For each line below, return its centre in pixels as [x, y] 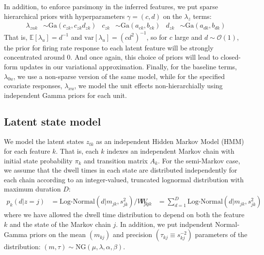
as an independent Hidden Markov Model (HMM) [170, 141]
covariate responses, [33, 86]
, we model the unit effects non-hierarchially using [148, 86]
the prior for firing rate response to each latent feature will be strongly [109, 47]
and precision [133, 234]
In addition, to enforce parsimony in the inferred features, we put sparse [111, 6]
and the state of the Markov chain [60, 224]
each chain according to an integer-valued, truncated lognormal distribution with [124, 179]
